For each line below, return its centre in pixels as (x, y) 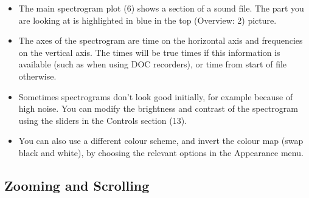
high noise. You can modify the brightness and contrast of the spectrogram (158, 108)
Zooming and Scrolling (77, 185)
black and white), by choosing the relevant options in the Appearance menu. (161, 152)
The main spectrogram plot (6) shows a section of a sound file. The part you (161, 8)
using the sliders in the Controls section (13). (102, 120)
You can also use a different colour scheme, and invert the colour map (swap (161, 141)
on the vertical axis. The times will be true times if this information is (149, 52)
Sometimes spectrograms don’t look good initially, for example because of (156, 96)
